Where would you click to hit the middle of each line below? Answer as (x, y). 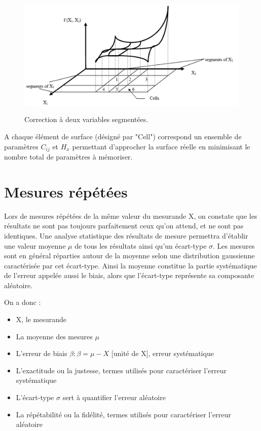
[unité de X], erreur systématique (162, 353)
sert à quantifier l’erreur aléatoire (114, 397)
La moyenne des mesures (54, 336)
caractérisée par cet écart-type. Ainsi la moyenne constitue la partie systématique (130, 265)
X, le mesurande (41, 319)
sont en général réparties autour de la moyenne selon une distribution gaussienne (129, 256)
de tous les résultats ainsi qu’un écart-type (141, 245)
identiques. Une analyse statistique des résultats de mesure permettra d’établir (126, 235)
